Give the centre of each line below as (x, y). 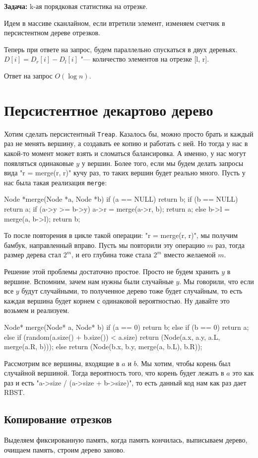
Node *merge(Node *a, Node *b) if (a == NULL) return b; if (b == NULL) (121, 199)
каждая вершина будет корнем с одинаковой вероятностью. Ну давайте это (117, 300)
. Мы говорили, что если (217, 281)
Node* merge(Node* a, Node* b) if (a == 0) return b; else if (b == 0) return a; (127, 327)
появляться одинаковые (39, 163)
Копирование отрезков (58, 419)
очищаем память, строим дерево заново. (64, 449)
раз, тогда (230, 245)
